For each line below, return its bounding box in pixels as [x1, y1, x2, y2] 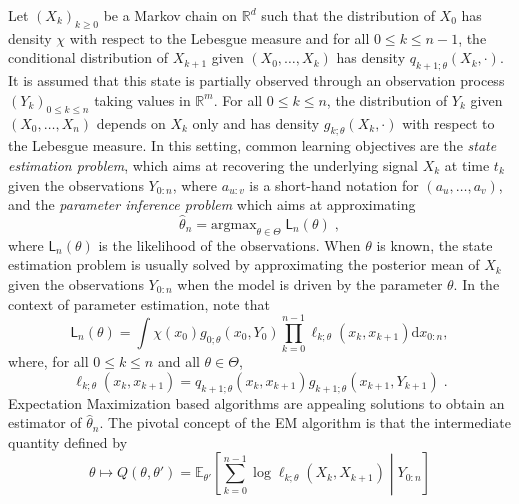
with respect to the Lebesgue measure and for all [69, 27, 370, 48]
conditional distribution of [8, 47, 169, 68]
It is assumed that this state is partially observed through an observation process [8, 70, 505, 91]
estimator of [8, 412, 82, 433]
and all [157, 351, 200, 372]
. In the [453, 273, 500, 294]
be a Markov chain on [103, 5, 238, 25]
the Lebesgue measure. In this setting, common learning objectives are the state [8, 135, 497, 156]
